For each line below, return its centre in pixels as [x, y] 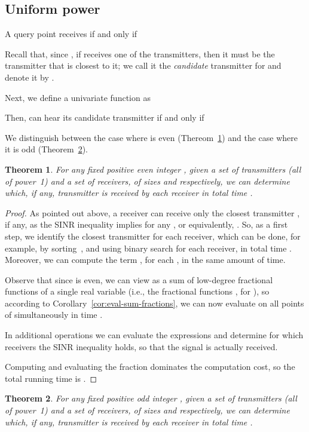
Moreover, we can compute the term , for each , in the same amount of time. [145, 260]
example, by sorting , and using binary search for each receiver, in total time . [148, 248]
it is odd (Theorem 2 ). [46, 149]
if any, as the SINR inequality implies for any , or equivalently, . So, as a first [146, 224]
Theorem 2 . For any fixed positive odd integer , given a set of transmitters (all [151, 398]
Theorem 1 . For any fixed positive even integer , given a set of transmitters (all [153, 169]
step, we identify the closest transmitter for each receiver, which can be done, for [153, 236]
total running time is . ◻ [51, 378]
